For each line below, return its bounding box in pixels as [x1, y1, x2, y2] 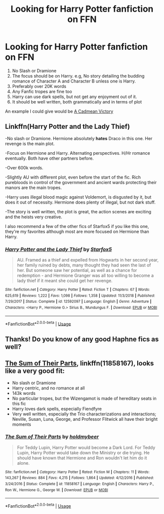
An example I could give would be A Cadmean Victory [5, 108, 114, 114]
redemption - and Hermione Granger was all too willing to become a [17, 272, 154, 279]
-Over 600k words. [5, 164, 43, 170]
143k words [12, 390, 36, 396]
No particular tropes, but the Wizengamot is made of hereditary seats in [12, 395, 157, 401]
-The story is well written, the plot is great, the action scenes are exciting [5, 208, 151, 214]
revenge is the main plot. [5, 141, 55, 146]
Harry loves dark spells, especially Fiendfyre [12, 406, 102, 411]
